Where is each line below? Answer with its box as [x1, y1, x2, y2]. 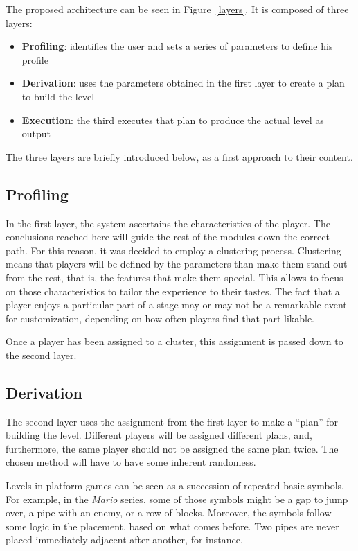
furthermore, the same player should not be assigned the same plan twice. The [6, 441, 339, 455]
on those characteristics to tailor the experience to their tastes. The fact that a [6, 283, 340, 298]
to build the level [21, 89, 95, 103]
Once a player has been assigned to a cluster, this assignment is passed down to [6, 334, 343, 349]
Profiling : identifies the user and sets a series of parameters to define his [21, 39, 333, 53]
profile [21, 52, 48, 67]
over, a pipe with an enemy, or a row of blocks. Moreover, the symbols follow [6, 505, 332, 520]
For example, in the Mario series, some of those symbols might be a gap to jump [6, 491, 348, 506]
